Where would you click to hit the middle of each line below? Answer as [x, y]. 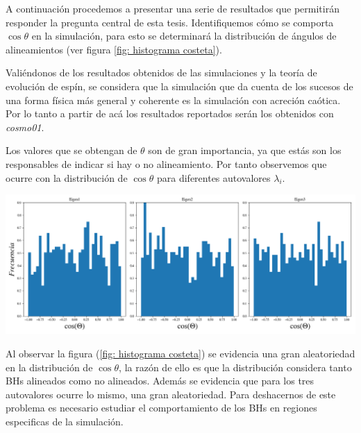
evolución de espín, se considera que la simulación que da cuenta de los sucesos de [179, 86]
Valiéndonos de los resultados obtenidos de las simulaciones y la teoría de [161, 73]
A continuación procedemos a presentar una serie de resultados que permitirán [173, 8]
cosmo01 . [25, 127]
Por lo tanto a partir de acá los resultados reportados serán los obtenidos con [170, 113]
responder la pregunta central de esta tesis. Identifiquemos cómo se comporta [170, 22]
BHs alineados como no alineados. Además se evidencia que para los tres [160, 381]
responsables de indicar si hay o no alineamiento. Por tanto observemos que [166, 163]
